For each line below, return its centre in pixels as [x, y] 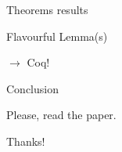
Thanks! [26, 141]
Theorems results [47, 9]
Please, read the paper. [61, 115]
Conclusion [32, 88]
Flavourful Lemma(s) [57, 36]
